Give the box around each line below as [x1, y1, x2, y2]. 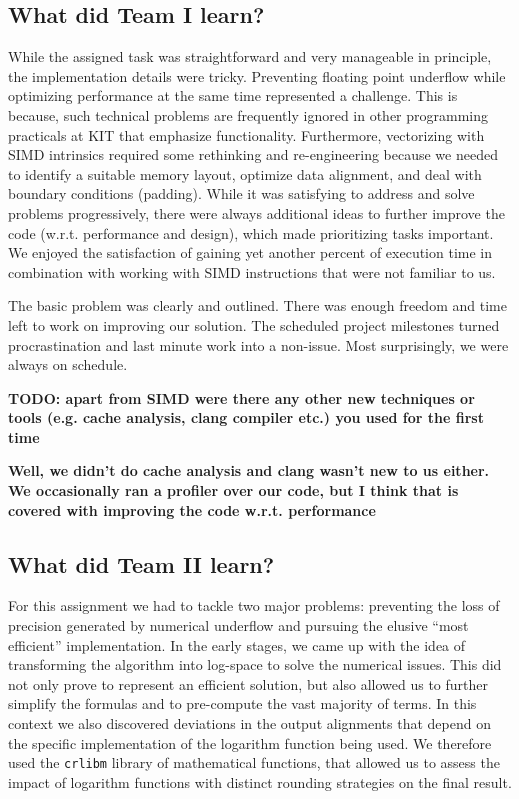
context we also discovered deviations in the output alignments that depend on [8, 713, 491, 734]
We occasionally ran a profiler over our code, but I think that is [8, 480, 459, 501]
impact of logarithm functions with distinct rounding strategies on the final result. [8, 771, 512, 792]
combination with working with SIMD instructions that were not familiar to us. [8, 261, 496, 282]
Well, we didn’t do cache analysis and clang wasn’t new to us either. [8, 460, 490, 481]
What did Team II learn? [8, 548, 275, 579]
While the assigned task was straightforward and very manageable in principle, [8, 46, 492, 67]
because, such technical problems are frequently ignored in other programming [8, 104, 489, 125]
